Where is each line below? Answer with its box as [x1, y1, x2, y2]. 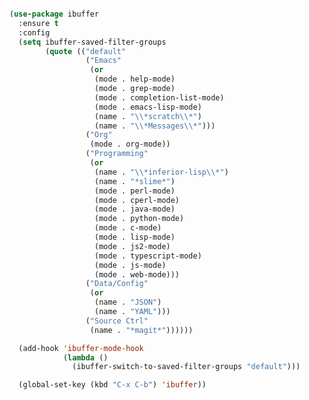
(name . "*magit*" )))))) [89, 325, 194, 335]
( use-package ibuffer [9, 9, 100, 19]
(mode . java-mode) [94, 204, 176, 215]
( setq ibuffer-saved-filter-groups [18, 37, 167, 47]
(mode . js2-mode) [94, 241, 171, 251]
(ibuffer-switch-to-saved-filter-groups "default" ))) [72, 362, 301, 372]
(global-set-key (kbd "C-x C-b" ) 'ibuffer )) [18, 380, 207, 390]
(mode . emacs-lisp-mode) [94, 102, 202, 112]
